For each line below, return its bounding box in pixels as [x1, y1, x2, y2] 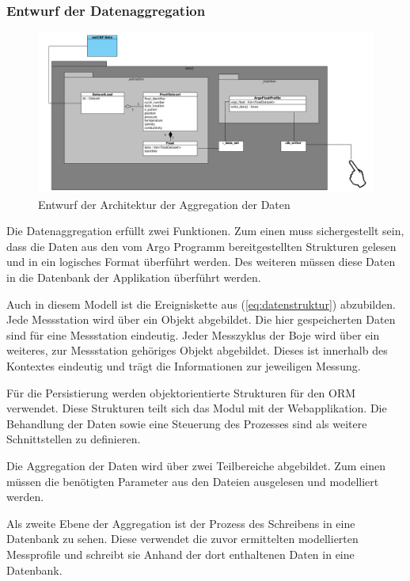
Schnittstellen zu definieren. [6, 431, 141, 447]
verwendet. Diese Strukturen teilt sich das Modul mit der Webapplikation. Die [6, 400, 387, 416]
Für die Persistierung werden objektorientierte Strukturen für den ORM [6, 384, 356, 401]
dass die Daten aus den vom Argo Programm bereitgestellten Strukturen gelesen [6, 237, 397, 254]
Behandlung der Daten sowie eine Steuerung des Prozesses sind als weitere [6, 415, 367, 431]
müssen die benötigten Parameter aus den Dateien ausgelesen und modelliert [6, 473, 379, 489]
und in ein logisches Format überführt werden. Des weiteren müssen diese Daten [6, 253, 396, 270]
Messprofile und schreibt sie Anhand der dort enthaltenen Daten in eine [6, 545, 355, 562]
